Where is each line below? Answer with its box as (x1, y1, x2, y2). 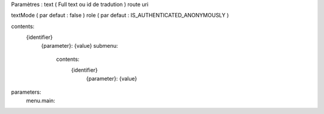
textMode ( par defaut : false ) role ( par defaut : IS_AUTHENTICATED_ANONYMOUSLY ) (11, 12, 229, 19)
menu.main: (26, 97, 55, 104)
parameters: (11, 88, 41, 95)
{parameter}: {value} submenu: (41, 42, 118, 49)
